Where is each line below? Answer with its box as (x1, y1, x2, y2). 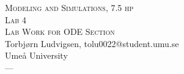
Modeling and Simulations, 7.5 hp (5, 1, 134, 13)
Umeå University (5, 49, 68, 62)
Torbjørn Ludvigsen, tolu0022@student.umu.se (5, 37, 179, 50)
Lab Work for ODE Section (5, 25, 115, 38)
